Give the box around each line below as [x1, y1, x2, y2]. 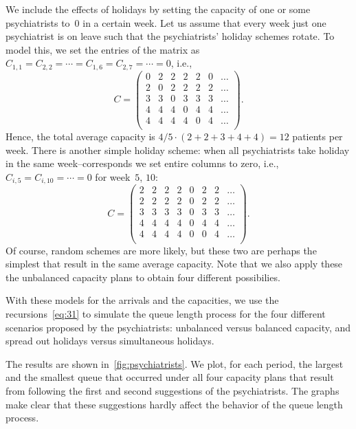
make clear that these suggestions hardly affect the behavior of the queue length [5, 397, 343, 411]
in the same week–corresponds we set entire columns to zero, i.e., [5, 156, 279, 170]
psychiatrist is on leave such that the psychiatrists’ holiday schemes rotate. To [5, 29, 335, 43]
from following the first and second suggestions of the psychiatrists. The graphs [5, 383, 340, 397]
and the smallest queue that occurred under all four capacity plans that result [5, 370, 334, 384]
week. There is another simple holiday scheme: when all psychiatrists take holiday [5, 142, 350, 157]
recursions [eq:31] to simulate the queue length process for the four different [5, 306, 326, 320]
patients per [292, 129, 343, 144]
